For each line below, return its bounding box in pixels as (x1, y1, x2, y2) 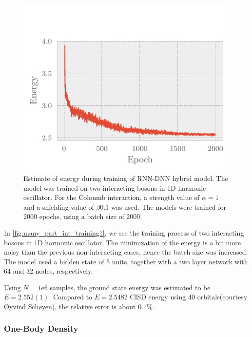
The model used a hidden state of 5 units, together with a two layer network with (4, 256, 248, 266)
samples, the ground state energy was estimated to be (50, 282, 211, 292)
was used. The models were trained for (111, 201, 226, 212)
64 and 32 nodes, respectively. (4, 266, 93, 276)
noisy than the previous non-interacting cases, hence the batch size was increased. (4, 247, 248, 257)
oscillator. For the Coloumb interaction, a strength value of (23, 192, 200, 202)
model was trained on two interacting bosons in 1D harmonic (23, 182, 206, 193)
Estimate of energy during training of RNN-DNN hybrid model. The (23, 173, 228, 183)
